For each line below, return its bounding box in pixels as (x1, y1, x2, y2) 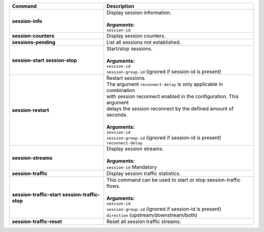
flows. (106, 183, 121, 189)
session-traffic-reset (12, 218, 62, 225)
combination (106, 87, 135, 93)
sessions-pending (12, 39, 56, 46)
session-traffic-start (12, 191, 61, 198)
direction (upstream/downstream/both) (106, 212, 198, 218)
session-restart (12, 107, 49, 114)
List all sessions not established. (106, 39, 181, 46)
